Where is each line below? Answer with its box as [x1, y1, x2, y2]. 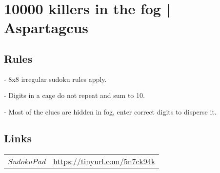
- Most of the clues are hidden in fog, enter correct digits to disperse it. [4, 106, 217, 116]
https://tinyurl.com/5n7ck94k [53, 155, 156, 167]
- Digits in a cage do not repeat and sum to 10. [4, 90, 145, 100]
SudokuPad [8, 155, 46, 167]
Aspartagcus [4, 18, 89, 38]
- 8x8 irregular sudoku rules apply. [4, 74, 107, 84]
